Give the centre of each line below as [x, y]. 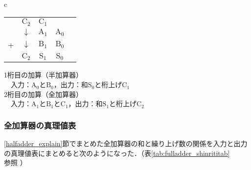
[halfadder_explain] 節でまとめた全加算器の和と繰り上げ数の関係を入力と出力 [126, 143]
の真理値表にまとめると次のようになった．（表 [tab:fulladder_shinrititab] [117, 153]
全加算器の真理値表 [40, 125]
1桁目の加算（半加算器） [43, 75]
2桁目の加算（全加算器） [43, 94]
